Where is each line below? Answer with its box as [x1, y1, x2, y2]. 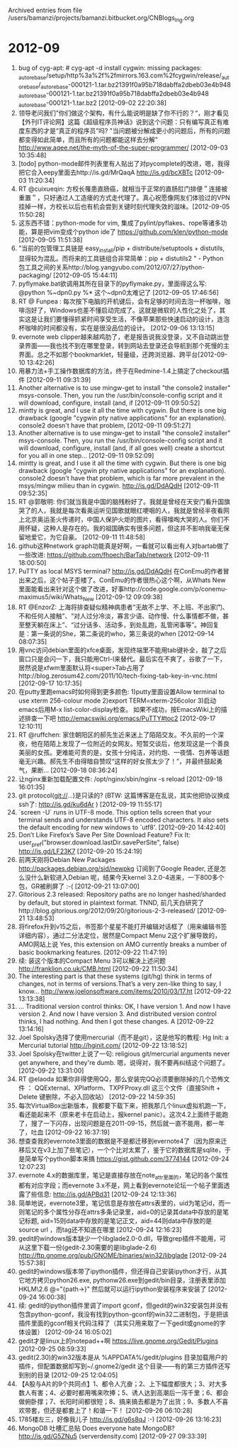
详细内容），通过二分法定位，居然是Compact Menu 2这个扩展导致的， [18, 932, 222, 940]
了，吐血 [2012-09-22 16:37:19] [18, 1128, 110, 1136]
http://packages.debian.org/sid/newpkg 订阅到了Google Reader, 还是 [18, 864, 220, 873]
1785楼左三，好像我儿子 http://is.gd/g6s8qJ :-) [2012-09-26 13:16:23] [18, 1415, 222, 1424]
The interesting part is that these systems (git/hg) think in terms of [18, 972, 212, 981]
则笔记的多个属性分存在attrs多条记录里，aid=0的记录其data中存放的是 [18, 1208, 223, 1217]
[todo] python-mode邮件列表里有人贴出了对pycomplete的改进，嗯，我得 [18, 159, 230, 167]
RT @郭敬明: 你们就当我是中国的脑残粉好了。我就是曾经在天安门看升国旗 [18, 497, 231, 505]
